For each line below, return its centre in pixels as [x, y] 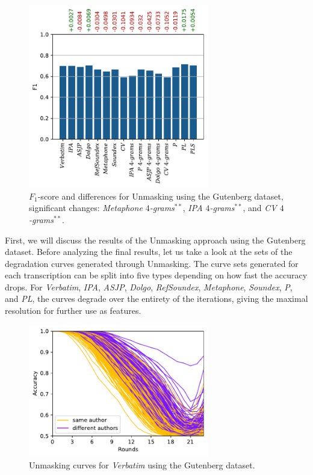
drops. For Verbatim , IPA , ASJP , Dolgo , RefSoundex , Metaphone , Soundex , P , [149, 287]
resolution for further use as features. [73, 311]
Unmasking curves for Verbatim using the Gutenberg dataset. [142, 464]
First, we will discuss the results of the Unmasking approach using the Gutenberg [155, 240]
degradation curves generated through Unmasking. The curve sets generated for [152, 263]
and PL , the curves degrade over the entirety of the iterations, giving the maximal [156, 299]
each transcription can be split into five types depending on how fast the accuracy [156, 275]
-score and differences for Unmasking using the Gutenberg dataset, [160, 196]
